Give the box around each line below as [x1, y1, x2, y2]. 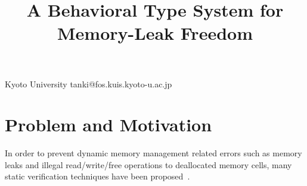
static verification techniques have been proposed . [5, 170, 190, 182]
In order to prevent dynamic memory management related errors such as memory [5, 147, 302, 159]
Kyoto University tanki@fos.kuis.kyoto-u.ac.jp [5, 77, 172, 90]
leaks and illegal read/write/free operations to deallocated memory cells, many [5, 158, 292, 171]
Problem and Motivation [5, 112, 212, 137]
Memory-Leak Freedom [57, 21, 253, 45]
